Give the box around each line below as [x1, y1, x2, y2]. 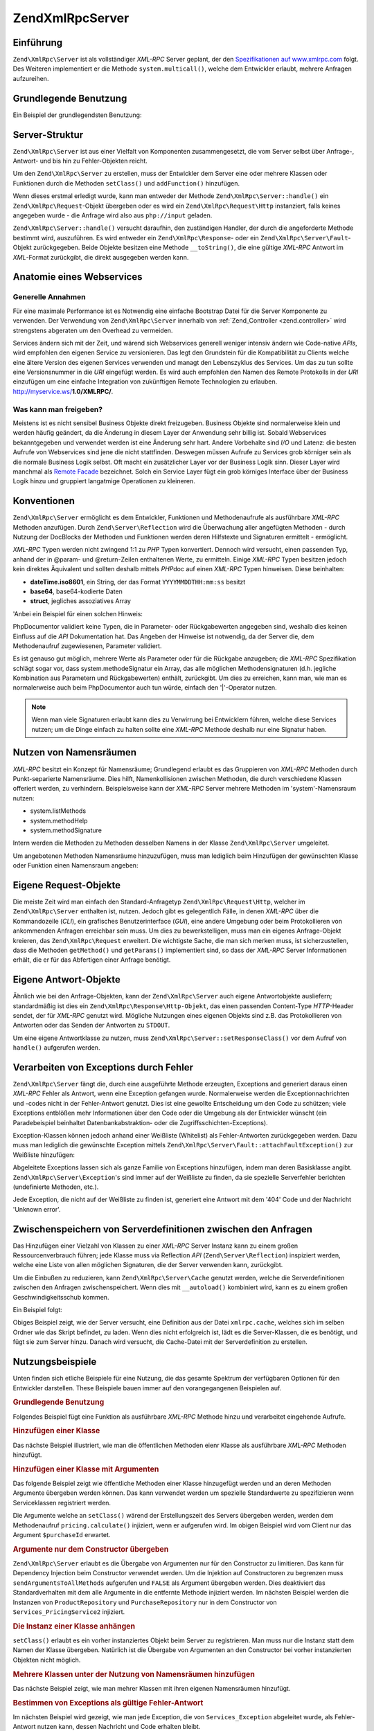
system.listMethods [30, 807, 87, 815]
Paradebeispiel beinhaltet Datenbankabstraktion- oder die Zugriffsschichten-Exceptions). [12, 1118, 268, 1127]
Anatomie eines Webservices [12, 271, 143, 283]
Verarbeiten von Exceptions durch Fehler [12, 1061, 194, 1073]
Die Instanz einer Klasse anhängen [12, 1621, 135, 1631]
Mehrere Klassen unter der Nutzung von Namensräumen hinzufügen [12, 1669, 256, 1679]
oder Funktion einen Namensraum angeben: [12, 861, 139, 870]
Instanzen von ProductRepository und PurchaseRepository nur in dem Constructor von [12, 1598, 277, 1606]
